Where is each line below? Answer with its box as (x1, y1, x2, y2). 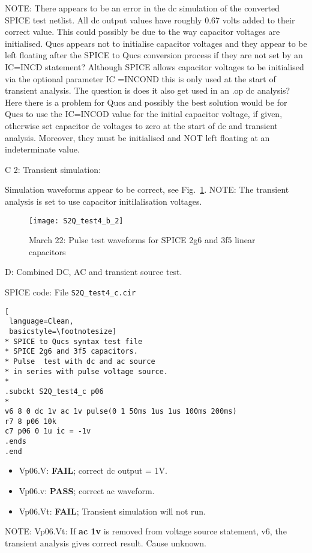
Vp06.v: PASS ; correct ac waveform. (19, 485, 155, 497)
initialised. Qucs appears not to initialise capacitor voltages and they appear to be (5, 37, 307, 49)
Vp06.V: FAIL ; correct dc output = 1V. (19, 464, 167, 477)
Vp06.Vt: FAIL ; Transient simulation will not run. (19, 504, 206, 517)
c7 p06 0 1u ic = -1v (5, 427, 91, 436)
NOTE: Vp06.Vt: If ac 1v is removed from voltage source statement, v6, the (5, 525, 287, 537)
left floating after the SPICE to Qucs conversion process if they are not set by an (5, 49, 303, 61)
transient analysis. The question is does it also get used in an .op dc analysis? (5, 84, 290, 97)
